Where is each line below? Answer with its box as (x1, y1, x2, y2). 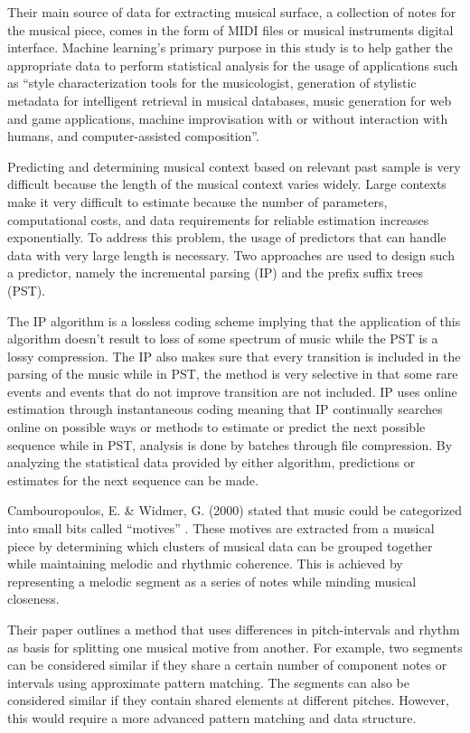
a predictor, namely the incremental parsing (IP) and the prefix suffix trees (7, 263, 423, 282)
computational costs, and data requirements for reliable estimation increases (7, 210, 429, 229)
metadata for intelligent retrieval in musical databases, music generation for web (7, 90, 452, 109)
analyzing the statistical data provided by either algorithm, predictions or (7, 453, 416, 472)
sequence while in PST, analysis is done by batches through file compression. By (7, 435, 453, 454)
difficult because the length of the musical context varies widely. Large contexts (7, 174, 446, 193)
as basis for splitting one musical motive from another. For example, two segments (7, 637, 463, 656)
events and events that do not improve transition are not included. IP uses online (7, 381, 457, 400)
